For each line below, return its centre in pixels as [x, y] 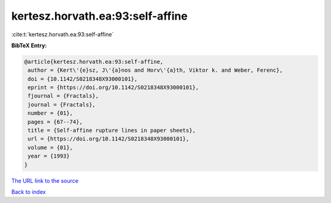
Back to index [29, 192]
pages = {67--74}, [55, 122]
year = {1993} [49, 156]
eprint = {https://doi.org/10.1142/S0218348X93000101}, [113, 88]
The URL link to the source [45, 180]
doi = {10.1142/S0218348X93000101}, [83, 79]
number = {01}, [51, 113]
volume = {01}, [51, 147]
